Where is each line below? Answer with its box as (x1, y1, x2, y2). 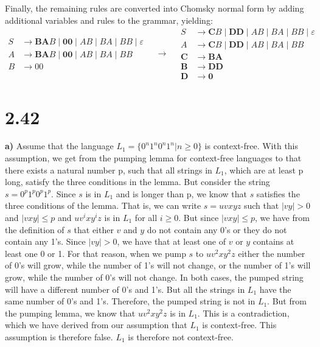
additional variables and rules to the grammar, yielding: (5, 13, 213, 26)
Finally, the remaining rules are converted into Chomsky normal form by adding (5, 2, 304, 14)
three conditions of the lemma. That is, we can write (5, 199, 201, 212)
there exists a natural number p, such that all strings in (5, 163, 212, 176)
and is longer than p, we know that (116, 187, 247, 200)
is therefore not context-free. (128, 330, 234, 343)
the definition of (5, 223, 64, 236)
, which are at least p (224, 163, 304, 176)
